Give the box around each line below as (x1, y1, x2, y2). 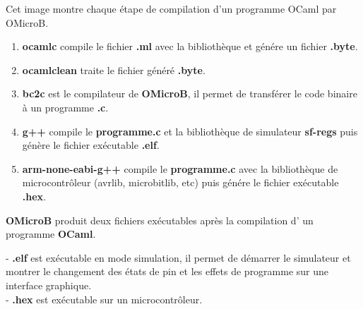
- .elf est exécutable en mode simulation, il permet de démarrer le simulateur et (6, 250, 351, 265)
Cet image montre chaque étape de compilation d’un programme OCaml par (6, 1, 337, 16)
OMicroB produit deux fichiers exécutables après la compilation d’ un (6, 212, 314, 227)
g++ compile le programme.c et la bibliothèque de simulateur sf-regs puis (22, 123, 358, 138)
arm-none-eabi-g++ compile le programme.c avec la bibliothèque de (22, 161, 338, 176)
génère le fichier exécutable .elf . (22, 138, 160, 152)
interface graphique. (6, 277, 92, 292)
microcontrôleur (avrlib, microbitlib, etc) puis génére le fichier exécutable (22, 175, 339, 190)
